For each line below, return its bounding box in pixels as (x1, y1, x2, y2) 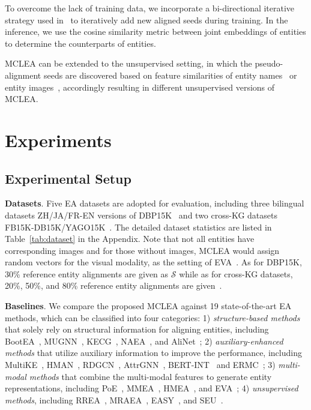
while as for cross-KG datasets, (179, 267, 293, 280)
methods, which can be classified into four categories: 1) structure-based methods (5, 311, 300, 324)
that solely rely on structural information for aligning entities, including (5, 323, 269, 336)
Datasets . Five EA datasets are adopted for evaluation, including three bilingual (5, 197, 304, 210)
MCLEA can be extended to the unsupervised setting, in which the (5, 57, 252, 70)
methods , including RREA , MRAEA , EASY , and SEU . (5, 393, 223, 406)
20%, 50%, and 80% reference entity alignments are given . (5, 279, 222, 292)
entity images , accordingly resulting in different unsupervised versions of (5, 80, 275, 93)
